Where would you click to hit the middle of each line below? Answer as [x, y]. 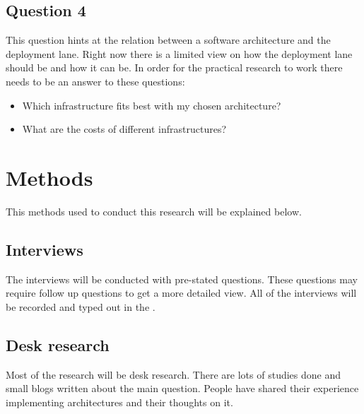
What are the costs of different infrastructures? [124, 129]
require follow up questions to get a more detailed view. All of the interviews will [181, 293]
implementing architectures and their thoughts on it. [119, 402]
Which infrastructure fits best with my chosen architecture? [152, 105]
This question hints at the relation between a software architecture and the [168, 40]
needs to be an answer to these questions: [95, 81]
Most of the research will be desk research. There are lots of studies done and [173, 374]
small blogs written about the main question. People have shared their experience [182, 388]
